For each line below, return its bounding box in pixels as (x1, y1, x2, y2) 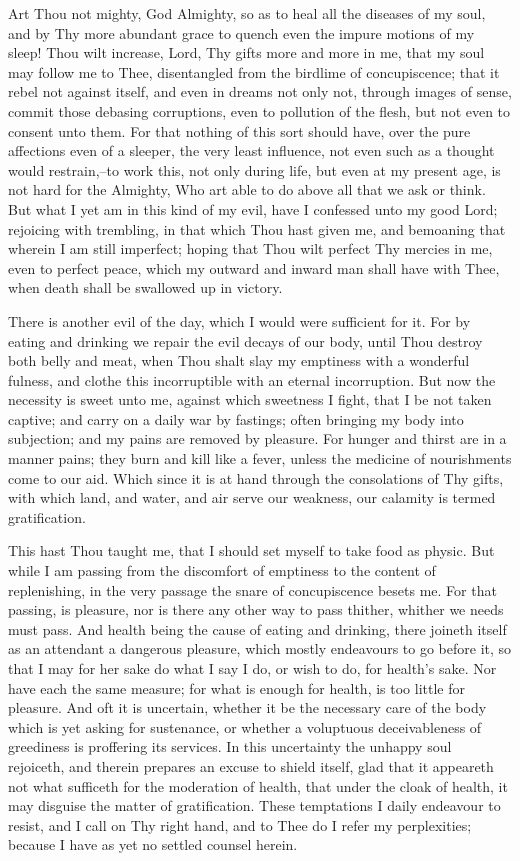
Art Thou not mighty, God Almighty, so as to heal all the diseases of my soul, (8, 3, 486, 23)
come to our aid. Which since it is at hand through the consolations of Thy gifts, (8, 467, 504, 488)
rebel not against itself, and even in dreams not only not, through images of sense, (8, 81, 512, 102)
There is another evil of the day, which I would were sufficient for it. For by (8, 310, 471, 331)
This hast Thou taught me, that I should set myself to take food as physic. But (8, 540, 495, 561)
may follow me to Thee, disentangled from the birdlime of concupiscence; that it (8, 61, 500, 82)
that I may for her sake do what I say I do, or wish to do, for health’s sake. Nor (8, 658, 497, 678)
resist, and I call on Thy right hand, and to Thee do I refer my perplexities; (8, 814, 472, 835)
